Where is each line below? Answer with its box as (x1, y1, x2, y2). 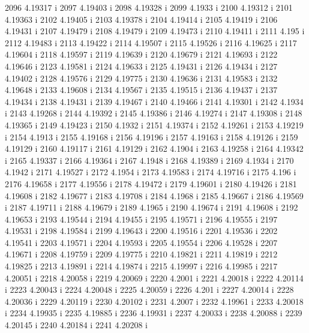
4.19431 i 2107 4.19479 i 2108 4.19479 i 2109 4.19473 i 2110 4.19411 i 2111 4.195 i (5, 25, 305, 37)
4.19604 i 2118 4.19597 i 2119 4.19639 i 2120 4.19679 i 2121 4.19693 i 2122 (5, 48, 278, 61)
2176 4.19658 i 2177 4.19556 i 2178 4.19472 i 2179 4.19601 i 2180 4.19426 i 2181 (5, 177, 297, 190)
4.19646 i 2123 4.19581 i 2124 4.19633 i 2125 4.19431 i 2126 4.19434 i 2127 (5, 59, 278, 72)
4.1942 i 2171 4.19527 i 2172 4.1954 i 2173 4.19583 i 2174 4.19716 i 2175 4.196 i (5, 166, 296, 178)
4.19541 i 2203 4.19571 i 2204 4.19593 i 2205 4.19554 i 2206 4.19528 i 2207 (5, 236, 278, 248)
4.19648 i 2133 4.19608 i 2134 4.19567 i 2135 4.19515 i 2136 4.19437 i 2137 (5, 83, 278, 96)
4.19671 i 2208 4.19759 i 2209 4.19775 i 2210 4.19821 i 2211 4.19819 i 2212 (5, 248, 278, 260)
